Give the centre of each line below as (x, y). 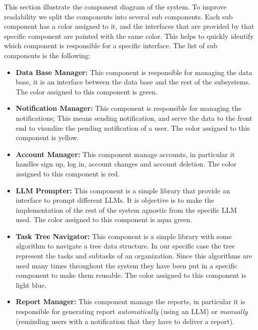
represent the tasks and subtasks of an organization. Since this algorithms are (134, 256)
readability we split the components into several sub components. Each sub (118, 16)
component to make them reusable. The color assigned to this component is (131, 275)
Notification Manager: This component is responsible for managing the (129, 108)
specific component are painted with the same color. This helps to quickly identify (129, 36)
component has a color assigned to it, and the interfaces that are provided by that (129, 26)
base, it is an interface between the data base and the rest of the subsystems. (133, 82)
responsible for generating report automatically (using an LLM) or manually (132, 311)
